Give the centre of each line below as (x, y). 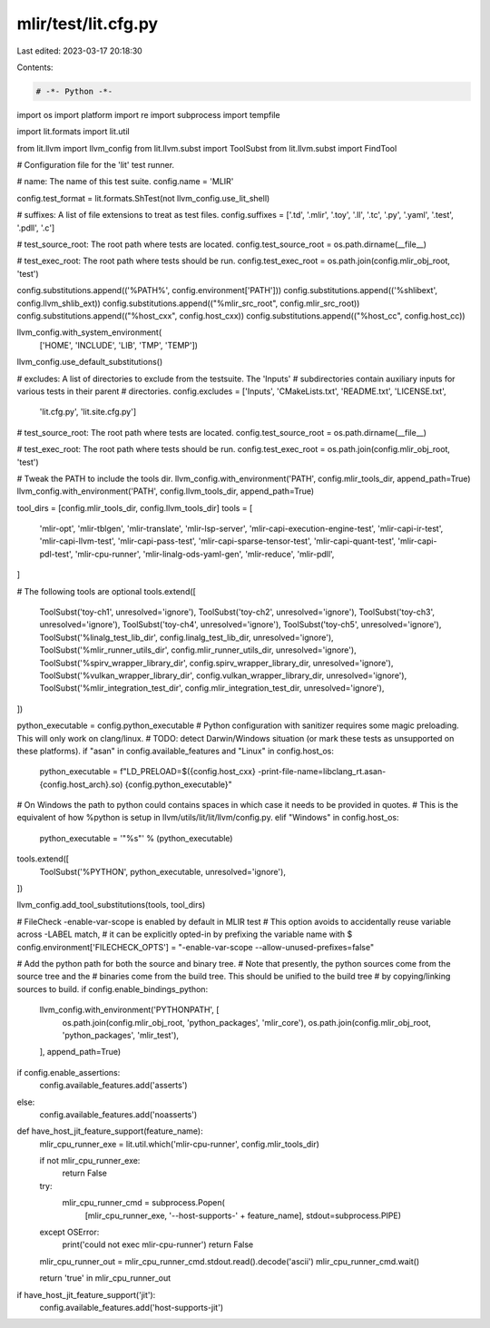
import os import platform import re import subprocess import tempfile (148, 114)
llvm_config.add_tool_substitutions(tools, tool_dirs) (111, 905)
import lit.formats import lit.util (73, 132)
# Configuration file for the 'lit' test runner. (96, 165)
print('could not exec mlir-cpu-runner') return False (158, 1244)
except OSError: (69, 1232)
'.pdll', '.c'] (36, 228)
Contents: (35, 67)
